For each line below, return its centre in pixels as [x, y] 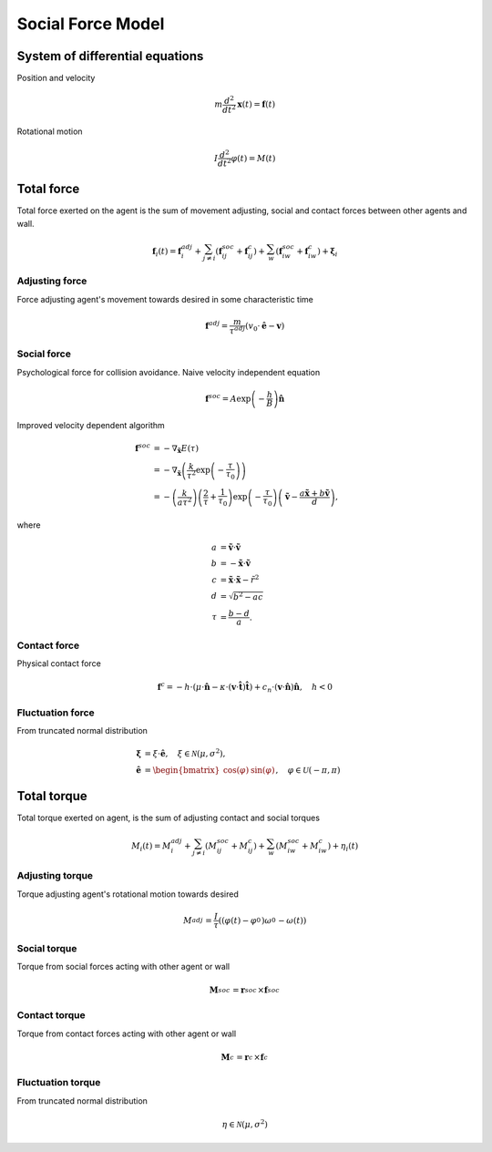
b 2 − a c [248, 597]
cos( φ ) [236, 770]
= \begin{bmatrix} [182, 770]
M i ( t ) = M [151, 847]
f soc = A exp [228, 398]
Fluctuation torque [59, 1083]
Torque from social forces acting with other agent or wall [123, 966]
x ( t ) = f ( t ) [256, 104]
